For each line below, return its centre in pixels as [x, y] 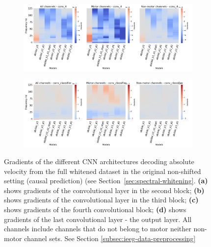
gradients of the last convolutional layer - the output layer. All [98, 219]
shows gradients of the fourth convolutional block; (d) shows [95, 209]
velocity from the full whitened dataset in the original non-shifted [103, 171]
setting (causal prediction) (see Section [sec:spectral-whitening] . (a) [106, 181]
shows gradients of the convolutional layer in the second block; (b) [104, 190]
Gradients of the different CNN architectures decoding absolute [99, 161]
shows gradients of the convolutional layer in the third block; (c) [101, 200]
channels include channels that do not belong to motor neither [98, 229]
